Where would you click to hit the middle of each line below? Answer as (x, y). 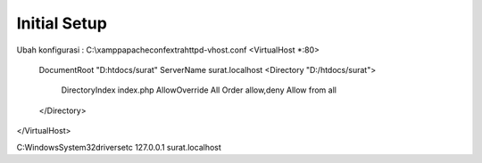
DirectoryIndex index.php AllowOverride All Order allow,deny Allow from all (199, 90)
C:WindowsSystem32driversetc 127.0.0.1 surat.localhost (119, 147)
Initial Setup (62, 23)
